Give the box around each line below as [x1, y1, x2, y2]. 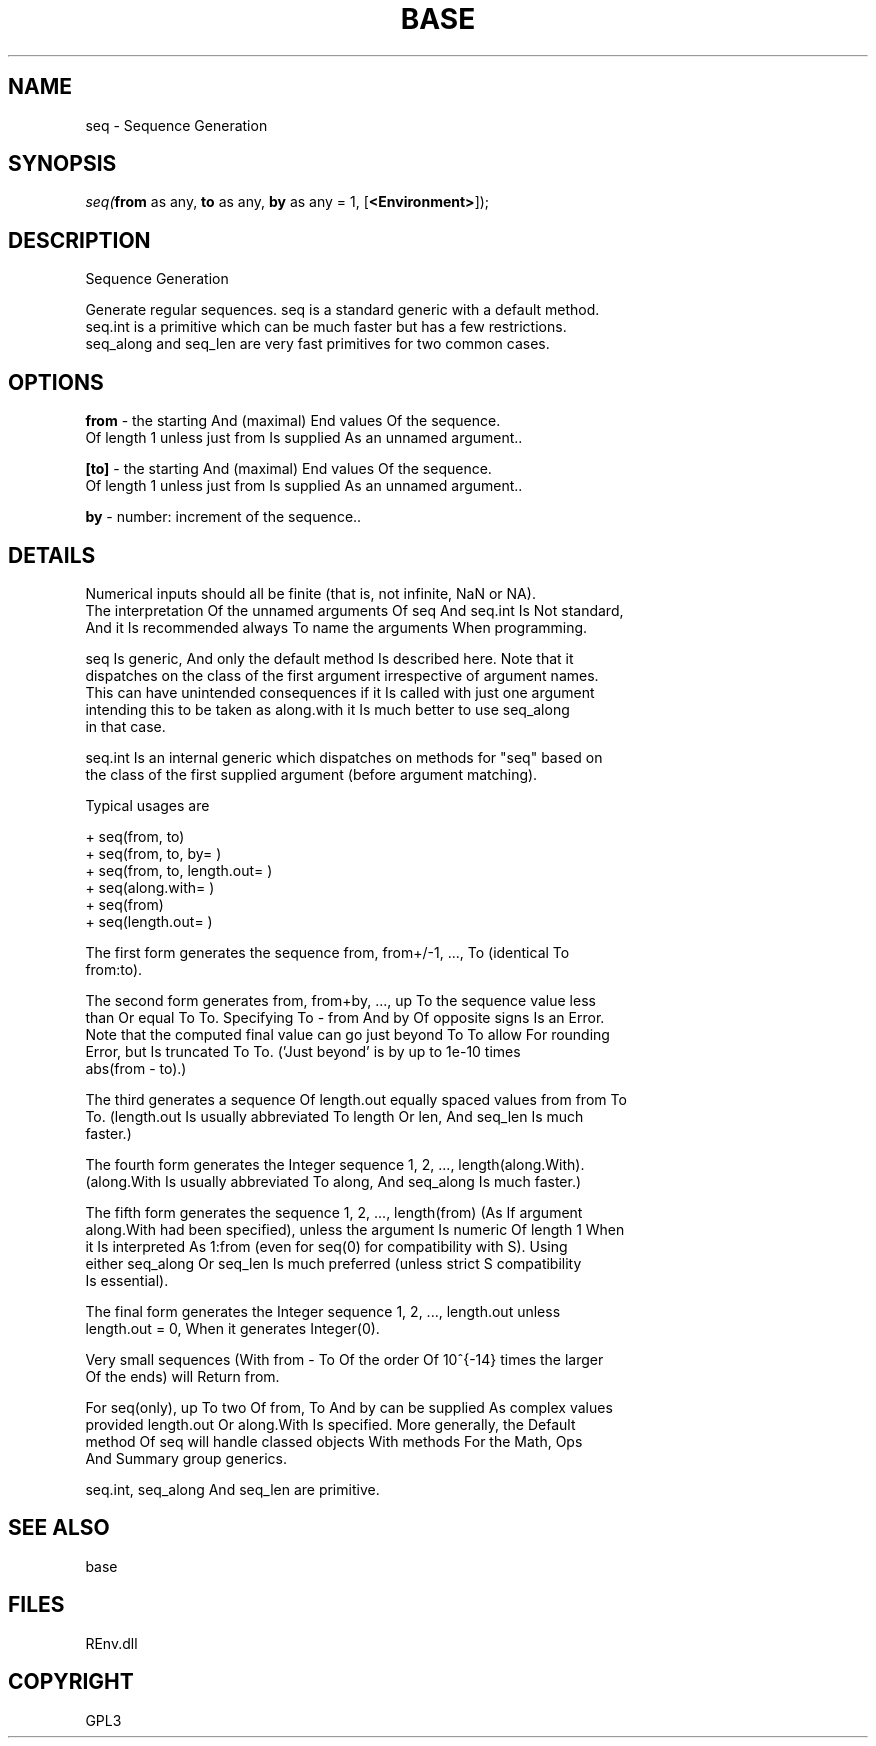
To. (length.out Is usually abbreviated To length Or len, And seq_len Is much [85, 1107, 584, 1125]
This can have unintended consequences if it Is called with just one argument [85, 683, 595, 701]
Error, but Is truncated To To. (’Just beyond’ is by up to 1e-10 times [85, 1042, 521, 1060]
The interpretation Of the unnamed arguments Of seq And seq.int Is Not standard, [85, 601, 624, 619]
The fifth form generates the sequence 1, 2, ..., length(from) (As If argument [85, 1203, 583, 1221]
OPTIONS [8, 369, 104, 395]
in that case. [85, 717, 166, 735]
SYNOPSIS [8, 151, 117, 177]
